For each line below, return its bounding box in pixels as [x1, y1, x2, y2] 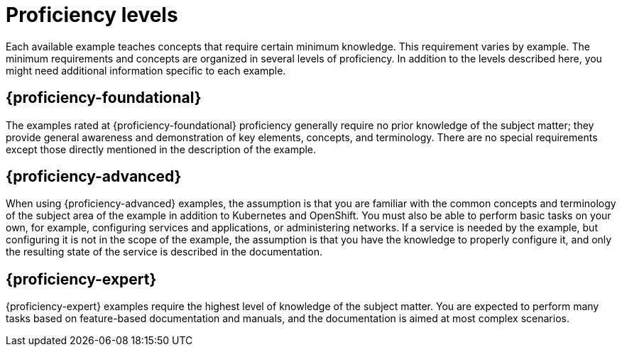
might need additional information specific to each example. [6, 64, 286, 77]
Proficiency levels [6, 3, 178, 27]
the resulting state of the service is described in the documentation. [6, 246, 323, 258]
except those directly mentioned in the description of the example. [6, 143, 317, 155]
